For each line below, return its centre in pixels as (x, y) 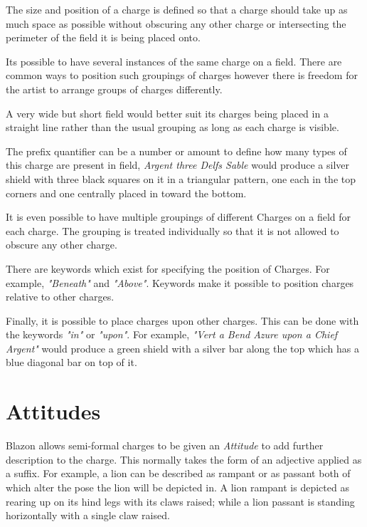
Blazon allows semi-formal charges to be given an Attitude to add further (165, 445)
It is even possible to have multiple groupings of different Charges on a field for (179, 217)
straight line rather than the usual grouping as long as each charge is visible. (172, 127)
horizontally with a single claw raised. (88, 515)
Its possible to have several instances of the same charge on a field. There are (174, 61)
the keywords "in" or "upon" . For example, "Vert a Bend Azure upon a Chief (172, 334)
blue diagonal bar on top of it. (71, 362)
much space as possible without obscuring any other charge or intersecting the (176, 23)
